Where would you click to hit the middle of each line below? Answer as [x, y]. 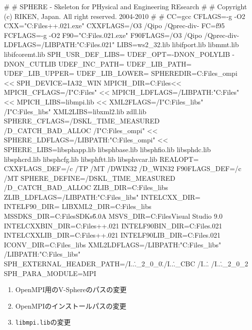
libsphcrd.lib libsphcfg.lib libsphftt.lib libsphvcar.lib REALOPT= [101, 159]
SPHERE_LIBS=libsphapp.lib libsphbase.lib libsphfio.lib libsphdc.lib [107, 149]
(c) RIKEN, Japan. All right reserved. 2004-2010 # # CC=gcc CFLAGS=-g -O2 [125, 16]
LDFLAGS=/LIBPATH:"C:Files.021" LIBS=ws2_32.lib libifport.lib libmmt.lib [121, 44]
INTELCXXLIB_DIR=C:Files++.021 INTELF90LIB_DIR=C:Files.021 [112, 235]
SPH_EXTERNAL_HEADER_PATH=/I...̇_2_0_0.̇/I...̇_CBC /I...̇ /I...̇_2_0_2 [126, 264]
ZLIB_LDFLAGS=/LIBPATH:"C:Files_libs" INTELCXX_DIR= [102, 197]
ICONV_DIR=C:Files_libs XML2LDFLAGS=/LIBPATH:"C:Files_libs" [113, 244]
